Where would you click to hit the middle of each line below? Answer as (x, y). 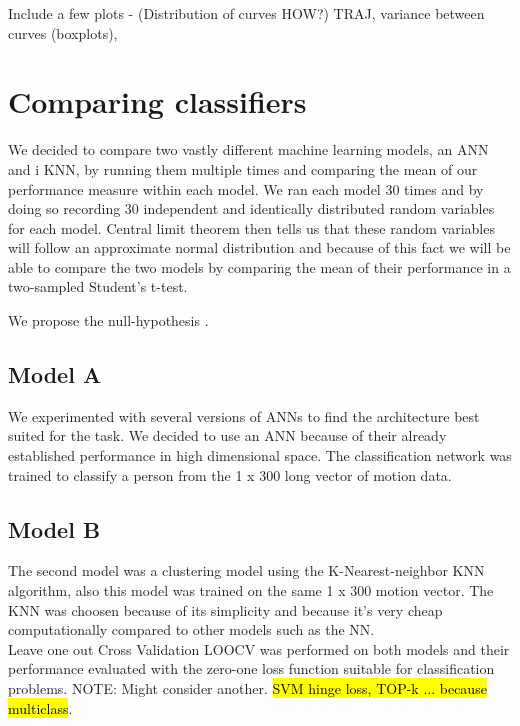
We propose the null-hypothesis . (108, 320)
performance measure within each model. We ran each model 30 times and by (246, 188)
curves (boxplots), (63, 32)
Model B (54, 528)
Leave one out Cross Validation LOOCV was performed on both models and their (259, 648)
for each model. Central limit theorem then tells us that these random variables (251, 227)
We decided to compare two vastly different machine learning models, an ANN (248, 149)
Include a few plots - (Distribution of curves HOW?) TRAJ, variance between (246, 13)
